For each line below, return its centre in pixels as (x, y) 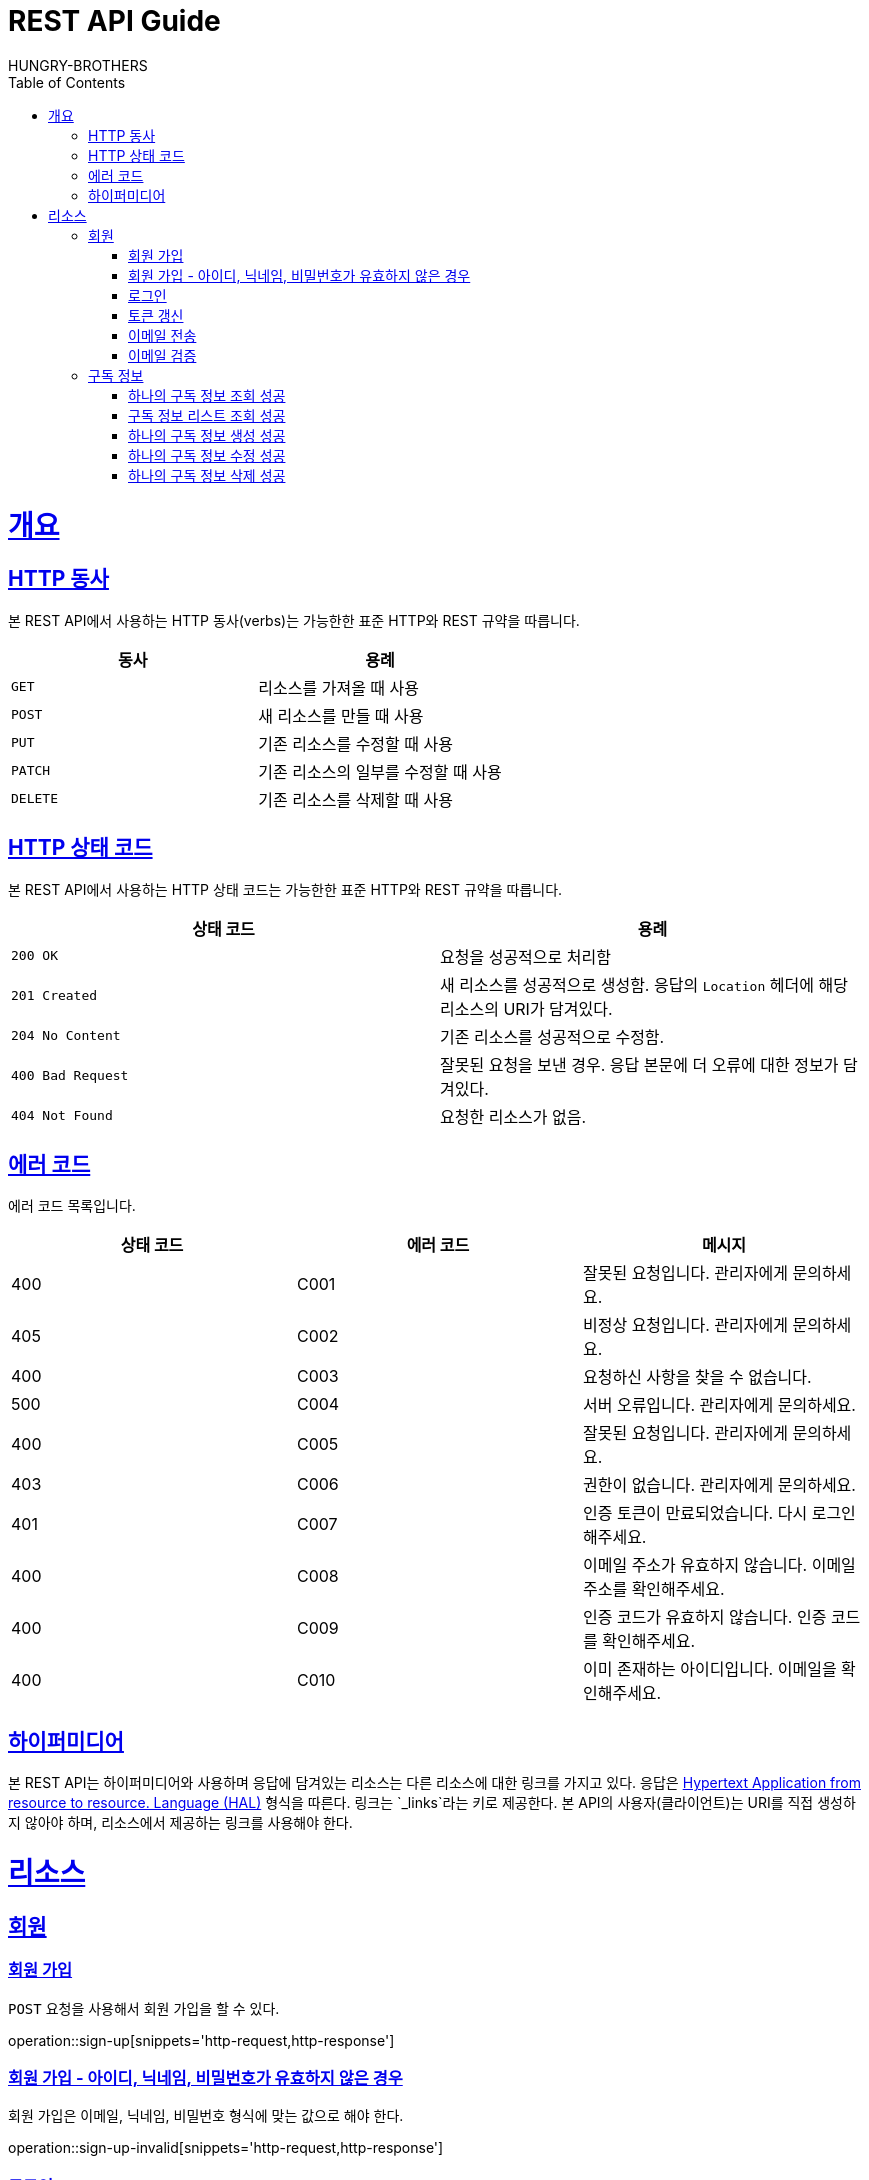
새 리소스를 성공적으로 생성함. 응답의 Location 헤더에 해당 (644, 984)
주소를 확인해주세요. (653, 1589)
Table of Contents (67, 82)
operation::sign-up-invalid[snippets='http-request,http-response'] (226, 2148)
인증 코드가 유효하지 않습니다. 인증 (704, 1617)
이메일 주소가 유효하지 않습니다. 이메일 (719, 1565)
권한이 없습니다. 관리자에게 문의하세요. (719, 1485)
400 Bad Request (70, 1076)
